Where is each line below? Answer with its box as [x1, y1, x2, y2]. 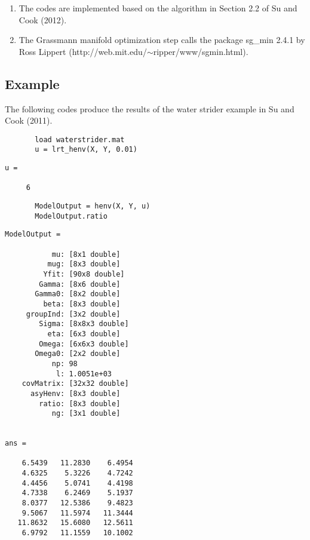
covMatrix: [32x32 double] [22, 379, 129, 388]
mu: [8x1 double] [51, 250, 121, 259]
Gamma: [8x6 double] [39, 280, 121, 289]
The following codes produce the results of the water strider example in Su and [5, 102, 294, 115]
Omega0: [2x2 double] [35, 349, 121, 358]
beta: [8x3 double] [43, 299, 121, 308]
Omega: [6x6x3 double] [39, 339, 129, 348]
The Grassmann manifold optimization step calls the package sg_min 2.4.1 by [19, 33, 305, 46]
